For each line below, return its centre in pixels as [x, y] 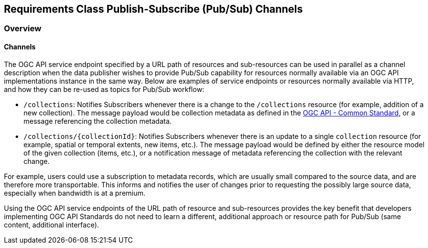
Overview [23, 29]
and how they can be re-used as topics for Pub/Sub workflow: [104, 89]
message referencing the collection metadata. [98, 121]
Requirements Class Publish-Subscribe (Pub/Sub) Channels [154, 9]
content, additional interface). [52, 225]
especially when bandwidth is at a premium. [75, 193]
